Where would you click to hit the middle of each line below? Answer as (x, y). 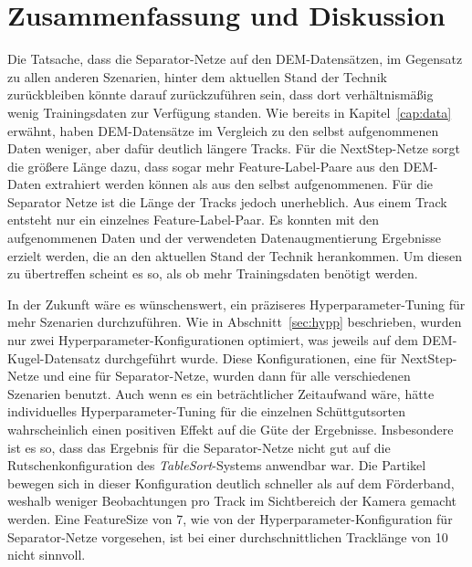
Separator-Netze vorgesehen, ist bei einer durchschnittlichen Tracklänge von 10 (228, 536)
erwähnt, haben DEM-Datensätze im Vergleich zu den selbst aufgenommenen (223, 130)
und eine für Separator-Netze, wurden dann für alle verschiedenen (227, 376)
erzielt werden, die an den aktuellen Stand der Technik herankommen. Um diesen (235, 255)
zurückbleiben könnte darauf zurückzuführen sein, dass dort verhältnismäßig (220, 94)
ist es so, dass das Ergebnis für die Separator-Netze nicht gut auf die (199, 447)
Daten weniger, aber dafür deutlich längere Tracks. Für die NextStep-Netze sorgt (234, 148)
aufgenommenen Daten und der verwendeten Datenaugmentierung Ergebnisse (224, 238)
